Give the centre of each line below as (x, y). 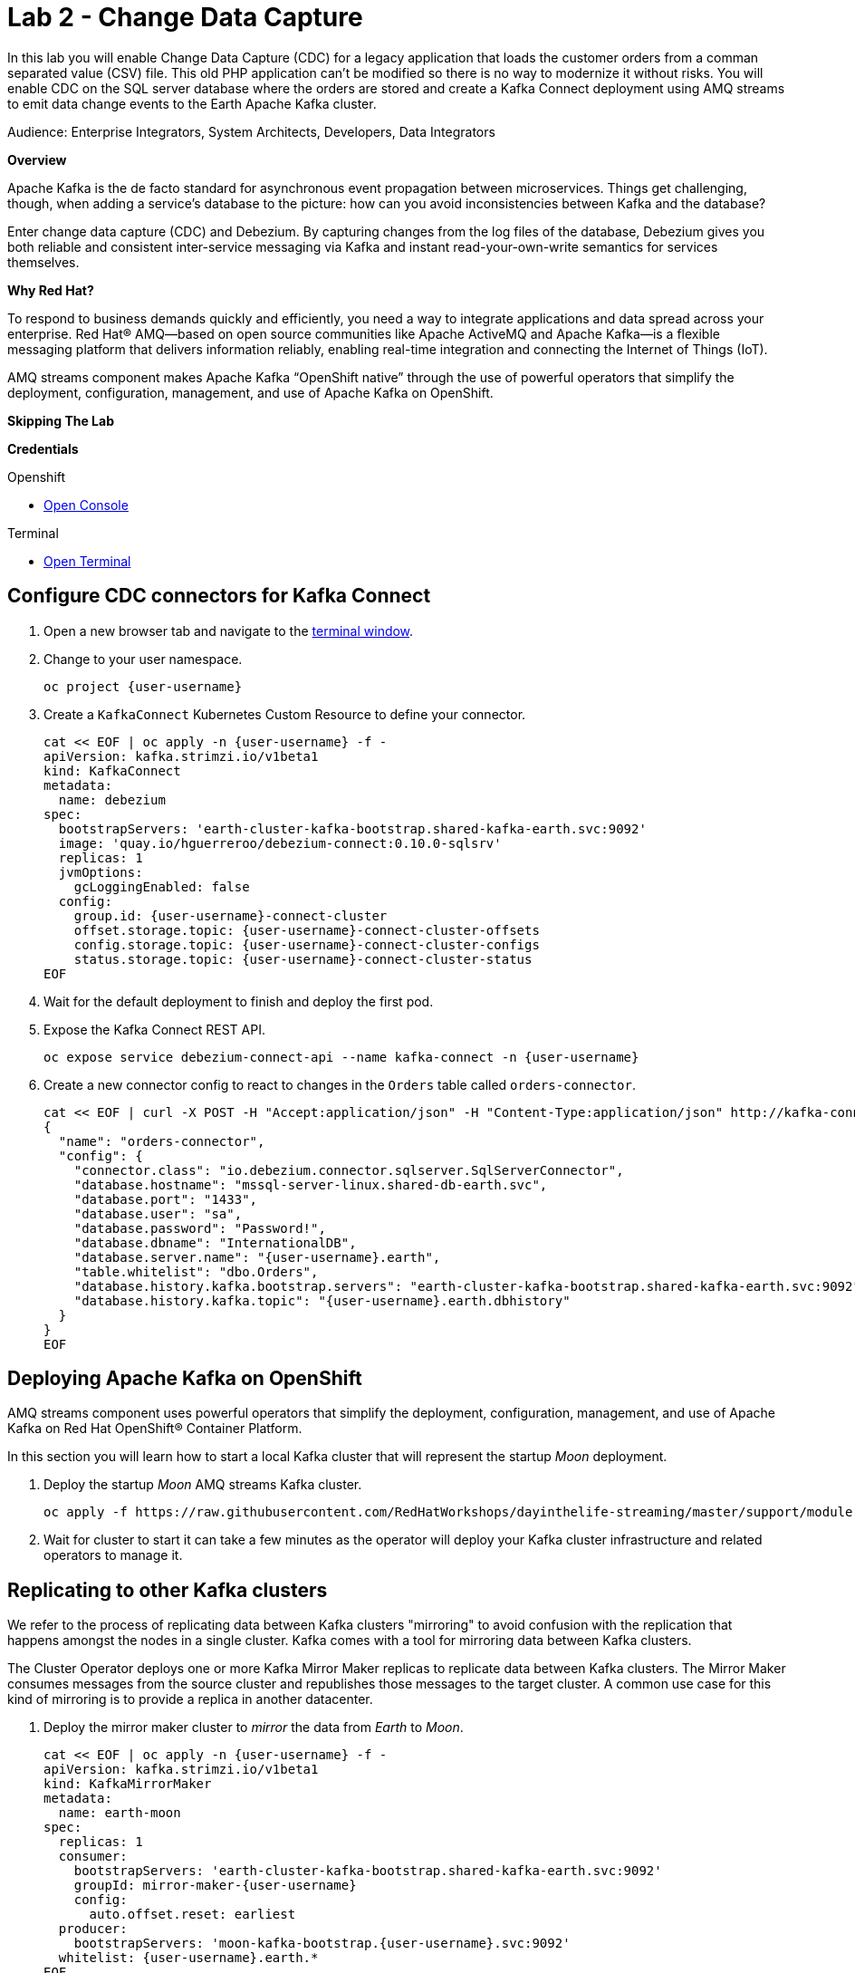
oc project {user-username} (143, 686)
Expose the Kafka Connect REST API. (154, 1029)
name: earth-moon (120, 1813)
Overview (37, 159)
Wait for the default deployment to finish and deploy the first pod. (239, 1001)
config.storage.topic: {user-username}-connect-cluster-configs (307, 944)
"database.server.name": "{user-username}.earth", (257, 1257)
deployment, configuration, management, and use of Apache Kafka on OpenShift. (250, 392)
